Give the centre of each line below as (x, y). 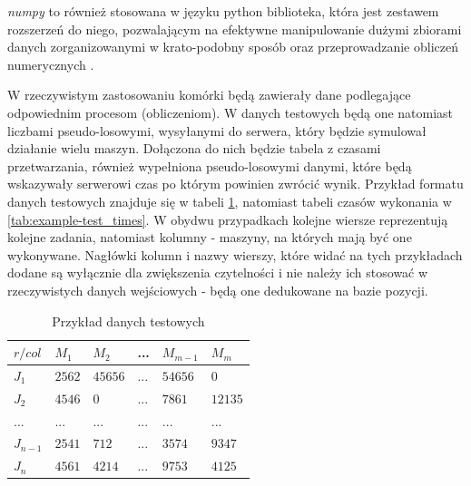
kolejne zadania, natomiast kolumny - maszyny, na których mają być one (210, 237)
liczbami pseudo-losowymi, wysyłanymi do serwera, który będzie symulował (217, 130)
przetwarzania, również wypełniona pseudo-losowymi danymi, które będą (210, 165)
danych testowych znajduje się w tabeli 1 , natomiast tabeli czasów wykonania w (230, 201)
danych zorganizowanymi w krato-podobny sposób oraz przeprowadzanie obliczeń (233, 47)
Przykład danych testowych (128, 321)
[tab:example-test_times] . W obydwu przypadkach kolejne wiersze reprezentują (228, 219)
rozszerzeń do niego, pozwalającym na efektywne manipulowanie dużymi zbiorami (235, 29)
